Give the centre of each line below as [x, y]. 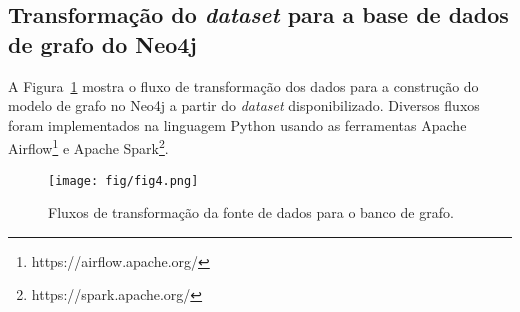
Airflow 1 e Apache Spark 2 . [88, 147]
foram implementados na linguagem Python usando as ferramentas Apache [237, 124]
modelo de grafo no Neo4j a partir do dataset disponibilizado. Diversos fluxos [244, 105]
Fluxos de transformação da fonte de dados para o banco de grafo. [251, 212]
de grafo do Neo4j [102, 43]
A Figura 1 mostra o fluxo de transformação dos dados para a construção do [243, 85]
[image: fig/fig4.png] [123, 180]
